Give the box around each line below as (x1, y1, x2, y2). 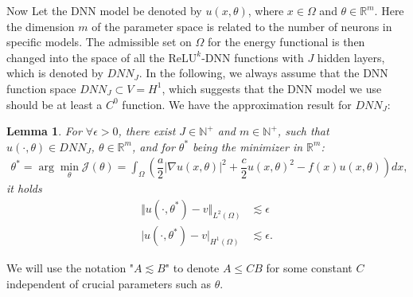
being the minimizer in (193, 138, 303, 154)
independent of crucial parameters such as (6, 275, 212, 291)
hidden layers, (317, 49, 385, 65)
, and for (131, 138, 175, 154)
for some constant (266, 260, 353, 276)
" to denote (165, 260, 220, 276)
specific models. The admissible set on (6, 33, 192, 50)
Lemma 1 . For (6, 123, 82, 139)
